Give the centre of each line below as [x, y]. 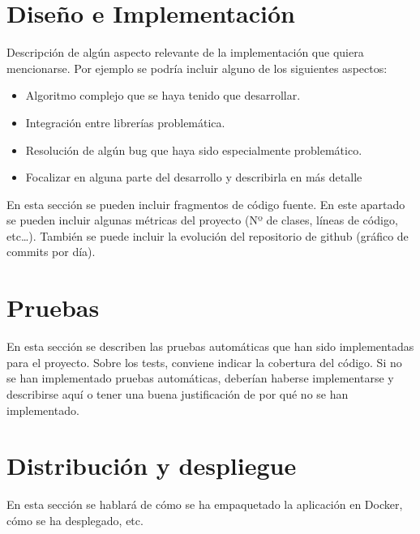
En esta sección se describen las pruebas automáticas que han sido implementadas [210, 346]
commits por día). [51, 252]
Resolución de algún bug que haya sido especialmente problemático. [194, 150]
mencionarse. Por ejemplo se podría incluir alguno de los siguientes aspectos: [197, 68]
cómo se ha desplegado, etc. [75, 520]
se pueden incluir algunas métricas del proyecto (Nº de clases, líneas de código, [202, 220]
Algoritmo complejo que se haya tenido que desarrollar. [163, 95]
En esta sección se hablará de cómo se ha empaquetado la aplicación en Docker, [205, 504]
